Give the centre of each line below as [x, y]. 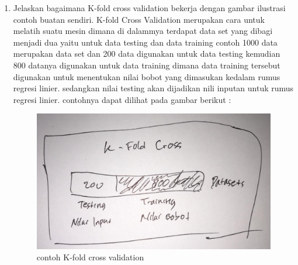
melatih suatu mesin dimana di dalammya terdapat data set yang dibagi [143, 31]
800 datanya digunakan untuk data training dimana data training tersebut [147, 65]
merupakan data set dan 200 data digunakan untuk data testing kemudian [147, 54]
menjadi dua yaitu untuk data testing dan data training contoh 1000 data [145, 42]
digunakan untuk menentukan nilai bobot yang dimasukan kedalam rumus [147, 76]
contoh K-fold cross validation [90, 257]
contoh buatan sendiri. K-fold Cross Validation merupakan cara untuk [139, 19]
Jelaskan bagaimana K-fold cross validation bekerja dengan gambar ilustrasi [149, 8]
